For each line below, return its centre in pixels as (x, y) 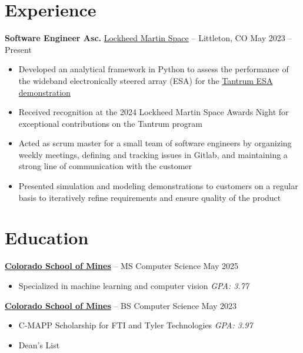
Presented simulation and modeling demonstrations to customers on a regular (158, 186)
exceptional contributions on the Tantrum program (110, 123)
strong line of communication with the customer (105, 166)
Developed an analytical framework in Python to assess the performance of (154, 69)
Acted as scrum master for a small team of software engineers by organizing (155, 143)
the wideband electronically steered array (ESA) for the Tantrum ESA (146, 80)
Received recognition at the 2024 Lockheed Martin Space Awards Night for (154, 112)
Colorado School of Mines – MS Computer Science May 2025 (122, 266)
